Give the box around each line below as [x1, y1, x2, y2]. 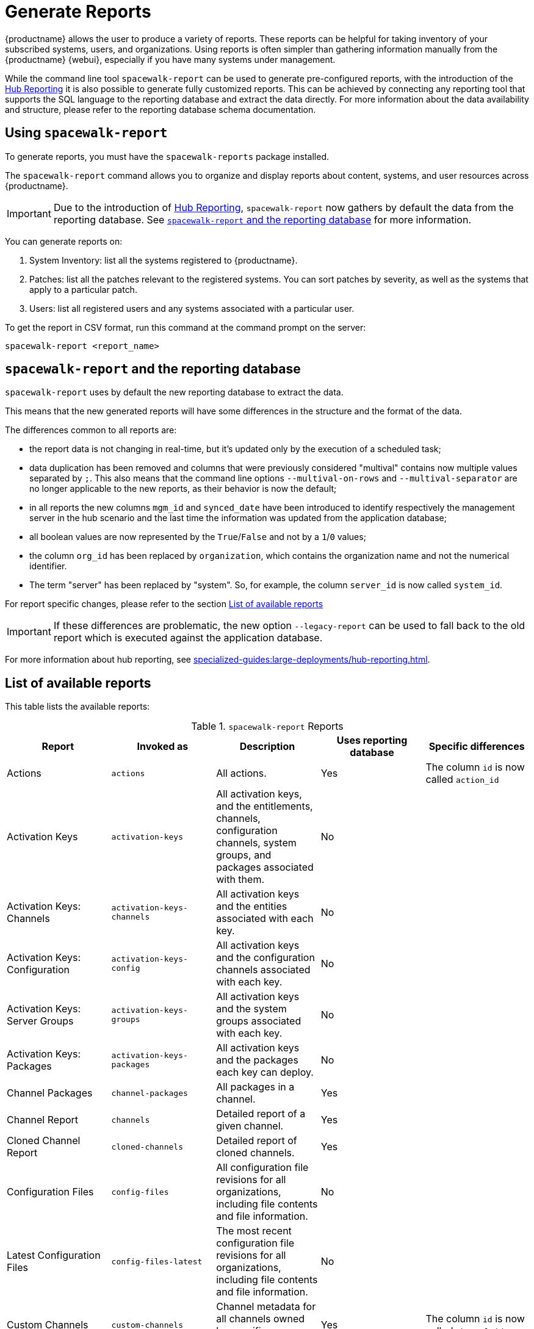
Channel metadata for [216, 1300, 316, 1313]
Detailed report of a [216, 1107, 306, 1120]
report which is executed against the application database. [53, 632, 323, 644]
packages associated [216, 861, 314, 874]
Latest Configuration [7, 1249, 101, 1262]
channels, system [216, 837, 297, 849]
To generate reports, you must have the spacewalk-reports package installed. [5, 151, 329, 162]
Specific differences [428, 740, 525, 753]
